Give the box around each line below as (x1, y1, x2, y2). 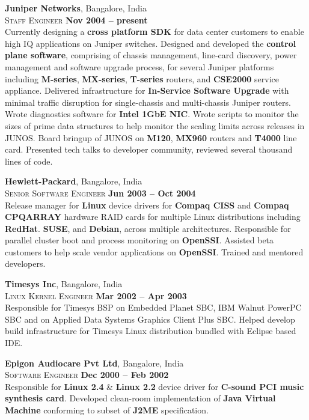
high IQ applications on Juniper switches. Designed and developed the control (5, 37, 296, 49)
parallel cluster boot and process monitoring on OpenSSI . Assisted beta (5, 234, 274, 246)
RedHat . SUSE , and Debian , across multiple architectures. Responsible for (5, 222, 291, 234)
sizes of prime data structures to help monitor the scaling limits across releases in (5, 119, 305, 132)
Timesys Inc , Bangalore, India (5, 278, 123, 290)
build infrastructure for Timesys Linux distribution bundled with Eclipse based (5, 324, 296, 337)
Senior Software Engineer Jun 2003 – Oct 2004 (5, 186, 196, 199)
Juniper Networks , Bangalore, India (5, 2, 147, 14)
